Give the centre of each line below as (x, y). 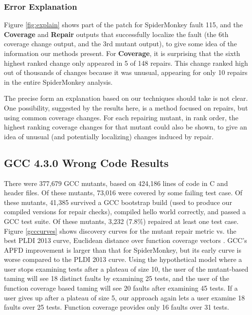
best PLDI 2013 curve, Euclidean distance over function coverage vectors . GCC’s (126, 240)
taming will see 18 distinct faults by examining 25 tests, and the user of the (117, 278)
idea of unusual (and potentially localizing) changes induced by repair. (109, 136)
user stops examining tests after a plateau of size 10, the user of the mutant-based (126, 269)
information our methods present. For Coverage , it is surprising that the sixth (122, 53)
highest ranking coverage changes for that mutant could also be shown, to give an (126, 127)
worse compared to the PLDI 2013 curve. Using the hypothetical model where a (123, 259)
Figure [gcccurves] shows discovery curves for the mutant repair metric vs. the (120, 231)
